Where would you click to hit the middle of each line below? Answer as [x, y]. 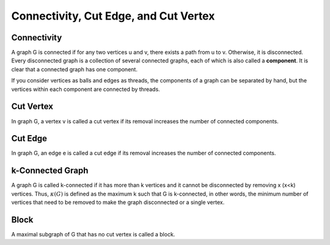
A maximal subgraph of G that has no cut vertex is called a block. [93, 235]
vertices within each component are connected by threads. [86, 89]
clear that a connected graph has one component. [74, 69]
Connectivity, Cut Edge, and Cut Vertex [113, 16]
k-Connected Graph [50, 171]
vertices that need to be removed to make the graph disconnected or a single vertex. [118, 202]
